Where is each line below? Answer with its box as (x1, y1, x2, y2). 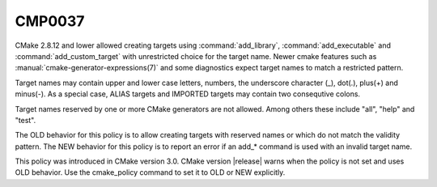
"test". (15, 115, 36, 125)
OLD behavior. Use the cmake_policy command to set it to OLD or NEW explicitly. (15, 168, 286, 177)
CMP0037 (15, 12, 85, 30)
